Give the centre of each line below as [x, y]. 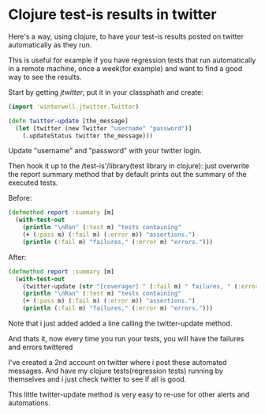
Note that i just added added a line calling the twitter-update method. [120, 324]
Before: [20, 198]
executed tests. [33, 183]
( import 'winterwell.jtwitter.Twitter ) [74, 107]
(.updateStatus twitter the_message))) [88, 136]
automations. [30, 403]
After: [17, 257]
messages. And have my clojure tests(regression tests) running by [116, 371]
